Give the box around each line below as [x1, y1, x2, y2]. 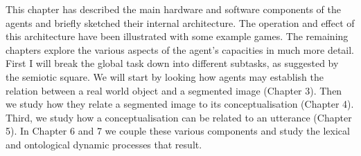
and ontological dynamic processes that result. [6, 137, 202, 151]
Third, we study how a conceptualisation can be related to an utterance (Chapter [6, 110, 352, 124]
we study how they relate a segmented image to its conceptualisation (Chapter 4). [6, 97, 354, 111]
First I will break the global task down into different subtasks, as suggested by [6, 56, 339, 70]
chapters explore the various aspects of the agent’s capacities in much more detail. [6, 42, 355, 57]
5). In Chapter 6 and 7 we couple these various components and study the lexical [6, 124, 350, 138]
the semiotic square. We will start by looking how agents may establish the [6, 69, 324, 84]
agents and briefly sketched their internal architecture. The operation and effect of [6, 15, 355, 30]
